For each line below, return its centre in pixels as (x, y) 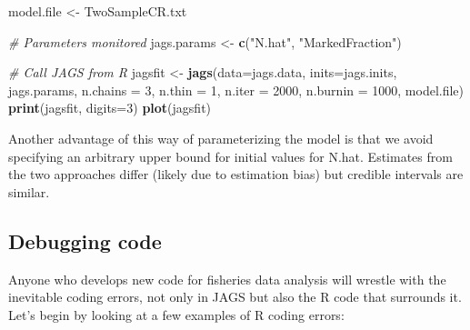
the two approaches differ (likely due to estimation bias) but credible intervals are (236, 174)
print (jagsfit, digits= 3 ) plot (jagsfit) (110, 108)
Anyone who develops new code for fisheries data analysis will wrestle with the (227, 279)
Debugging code (85, 240)
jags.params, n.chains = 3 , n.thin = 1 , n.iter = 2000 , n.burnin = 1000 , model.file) (236, 90)
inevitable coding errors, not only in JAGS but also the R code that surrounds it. (235, 297)
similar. (29, 191)
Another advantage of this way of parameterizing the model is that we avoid (221, 138)
